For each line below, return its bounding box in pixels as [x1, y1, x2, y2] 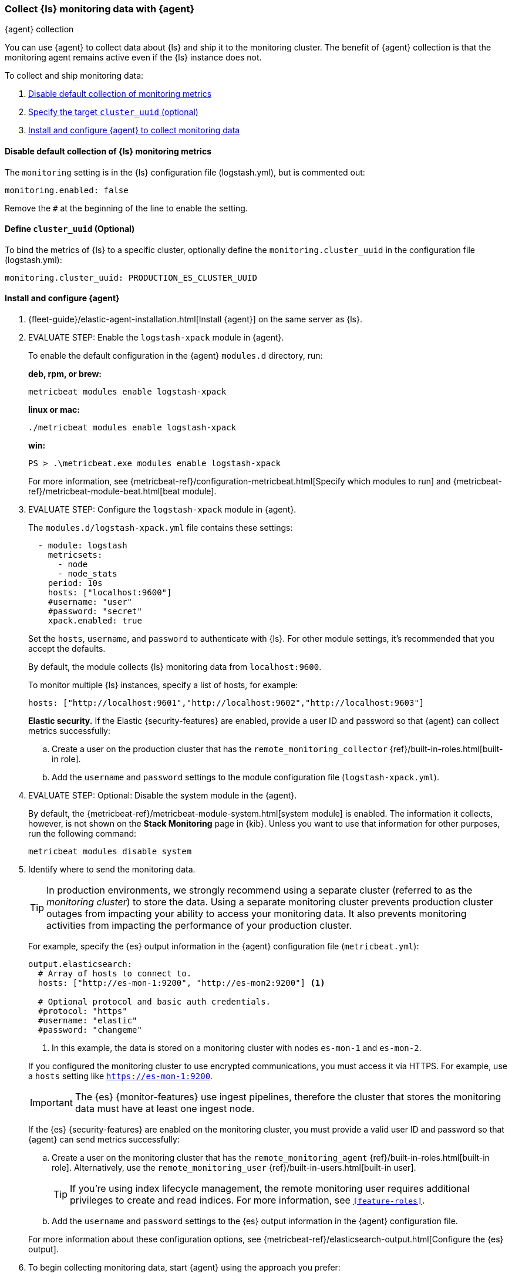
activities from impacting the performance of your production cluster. [46, 919, 352, 932]
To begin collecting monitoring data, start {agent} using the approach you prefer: [28, 1262, 341, 1273]
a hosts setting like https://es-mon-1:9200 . [28, 1071, 213, 1081]
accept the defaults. [28, 643, 106, 654]
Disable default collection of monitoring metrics [28, 89, 212, 99]
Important [30, 1097, 73, 1109]
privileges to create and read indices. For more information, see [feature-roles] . [70, 1194, 425, 1207]
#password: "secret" [48, 607, 142, 616]
